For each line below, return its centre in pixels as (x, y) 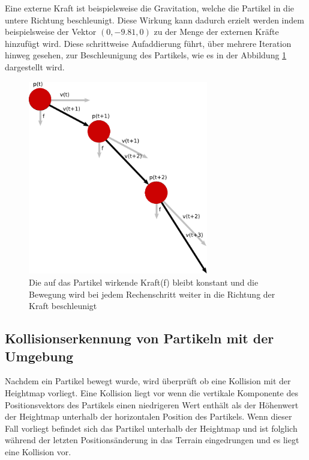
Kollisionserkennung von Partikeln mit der (139, 338)
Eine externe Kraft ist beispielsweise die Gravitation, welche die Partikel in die (149, 8)
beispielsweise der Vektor (51, 32)
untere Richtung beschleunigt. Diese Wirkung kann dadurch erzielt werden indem (154, 20)
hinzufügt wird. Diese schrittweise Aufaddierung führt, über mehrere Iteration (148, 43)
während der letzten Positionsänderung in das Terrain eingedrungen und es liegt (152, 440)
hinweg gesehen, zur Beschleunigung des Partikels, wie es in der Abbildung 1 (146, 55)
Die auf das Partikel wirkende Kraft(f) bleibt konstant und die (144, 282)
